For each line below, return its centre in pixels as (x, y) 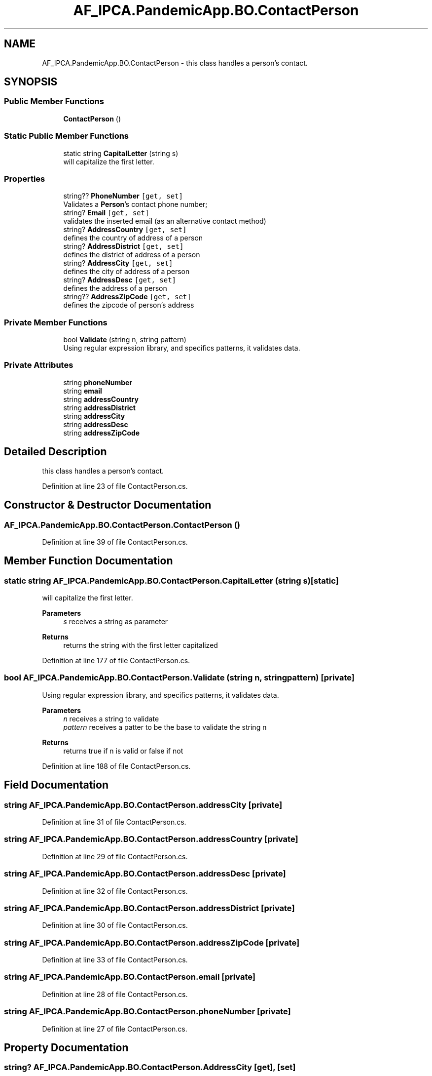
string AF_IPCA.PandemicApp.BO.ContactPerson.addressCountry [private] (151, 839)
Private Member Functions (56, 322)
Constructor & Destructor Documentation (108, 505)
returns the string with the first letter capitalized (141, 645)
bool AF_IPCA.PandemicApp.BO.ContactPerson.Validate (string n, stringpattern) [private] (180, 678)
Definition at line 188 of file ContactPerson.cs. (116, 766)
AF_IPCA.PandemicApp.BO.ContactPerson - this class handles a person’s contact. (175, 63)
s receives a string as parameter (116, 622)
